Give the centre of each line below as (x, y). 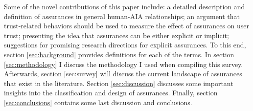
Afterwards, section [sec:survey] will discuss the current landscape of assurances (123, 74)
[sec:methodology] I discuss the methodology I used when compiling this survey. (124, 64)
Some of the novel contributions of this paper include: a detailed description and (125, 6)
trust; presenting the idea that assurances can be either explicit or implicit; (116, 35)
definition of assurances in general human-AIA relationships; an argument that (122, 16)
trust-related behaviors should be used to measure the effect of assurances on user (126, 26)
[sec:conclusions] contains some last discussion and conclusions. (98, 102)
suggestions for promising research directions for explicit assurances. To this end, (125, 45)
